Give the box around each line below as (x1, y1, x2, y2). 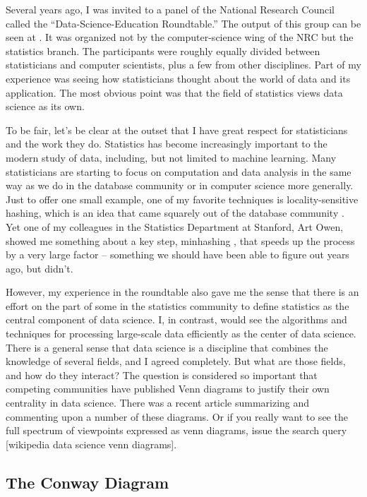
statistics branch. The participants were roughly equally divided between (6, 43, 320, 58)
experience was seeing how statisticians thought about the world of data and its (6, 71, 351, 85)
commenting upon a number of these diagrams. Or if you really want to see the (6, 409, 348, 424)
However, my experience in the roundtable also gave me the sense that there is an (6, 285, 359, 299)
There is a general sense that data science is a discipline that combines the (6, 340, 328, 354)
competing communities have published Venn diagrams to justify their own (6, 381, 330, 396)
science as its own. (6, 99, 85, 114)
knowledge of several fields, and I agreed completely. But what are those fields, (6, 354, 346, 369)
